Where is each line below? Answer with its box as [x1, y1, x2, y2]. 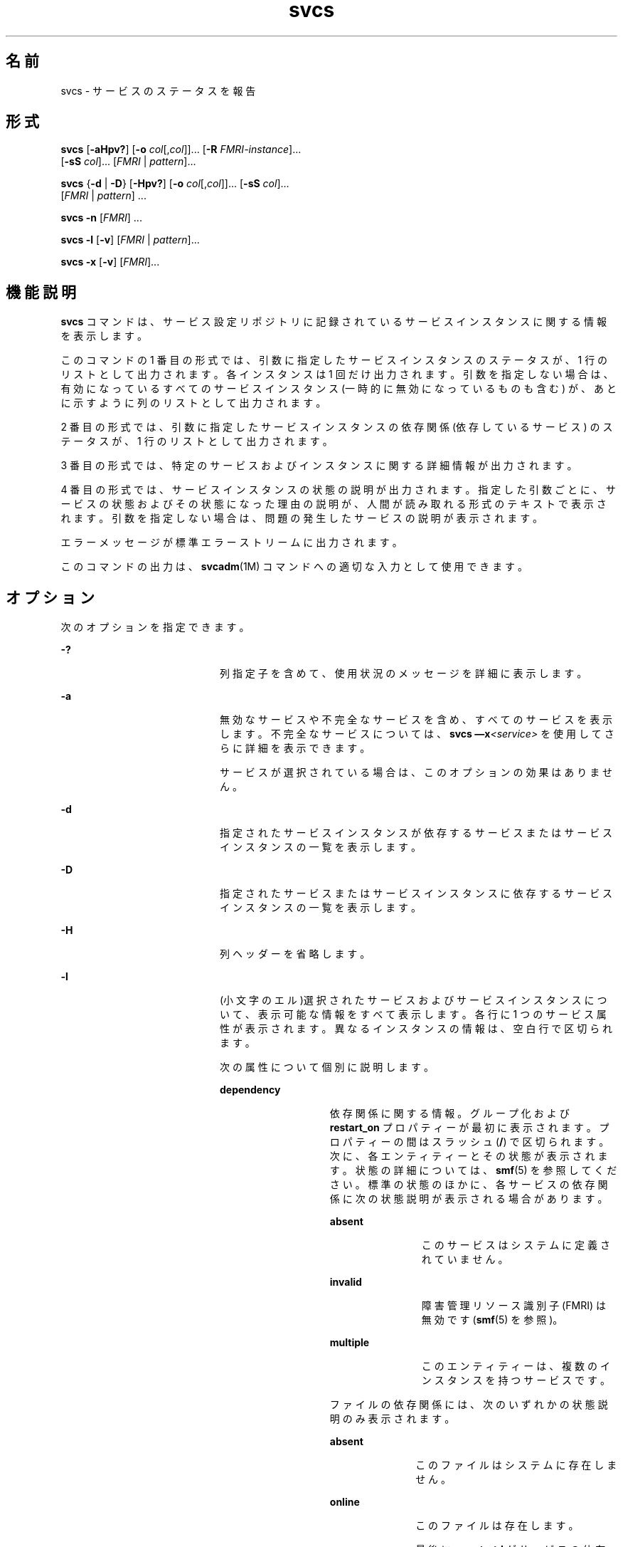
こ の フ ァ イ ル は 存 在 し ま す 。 [415, 1519, 579, 1532]
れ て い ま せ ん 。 [421, 1253, 508, 1266]
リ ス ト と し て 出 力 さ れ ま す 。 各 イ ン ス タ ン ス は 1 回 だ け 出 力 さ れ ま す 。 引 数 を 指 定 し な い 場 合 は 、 [60, 368, 614, 381]
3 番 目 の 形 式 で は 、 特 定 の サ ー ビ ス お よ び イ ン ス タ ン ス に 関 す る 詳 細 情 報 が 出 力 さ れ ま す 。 [60, 459, 577, 472]
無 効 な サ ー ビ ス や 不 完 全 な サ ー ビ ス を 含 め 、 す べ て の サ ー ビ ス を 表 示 [220, 713, 613, 726]
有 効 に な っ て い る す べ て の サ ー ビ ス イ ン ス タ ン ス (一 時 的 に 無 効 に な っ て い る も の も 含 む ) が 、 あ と [60, 382, 617, 395]
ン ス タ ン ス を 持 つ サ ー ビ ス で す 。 [421, 1374, 610, 1387]
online [329, 1496, 360, 1509]
